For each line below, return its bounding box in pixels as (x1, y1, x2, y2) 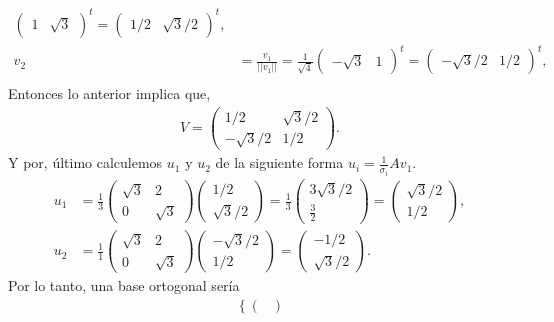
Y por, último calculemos (8, 152, 163, 173)
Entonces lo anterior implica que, (8, 83, 211, 104)
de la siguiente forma (215, 152, 344, 173)
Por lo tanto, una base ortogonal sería (8, 275, 240, 296)
